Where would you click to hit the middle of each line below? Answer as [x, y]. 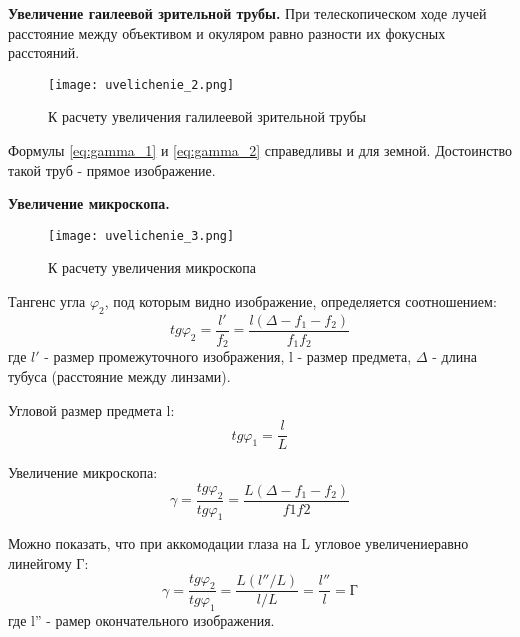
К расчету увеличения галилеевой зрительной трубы [207, 116]
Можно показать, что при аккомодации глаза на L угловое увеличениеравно [238, 543]
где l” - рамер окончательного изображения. [141, 620]
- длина [454, 356]
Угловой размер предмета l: [91, 409]
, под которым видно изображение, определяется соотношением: [300, 301]
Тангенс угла [47, 301]
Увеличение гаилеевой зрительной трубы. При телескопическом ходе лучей [247, 13]
